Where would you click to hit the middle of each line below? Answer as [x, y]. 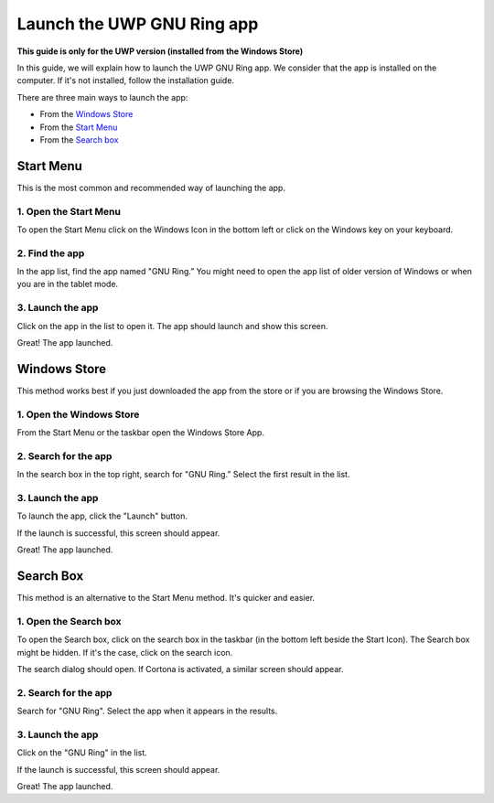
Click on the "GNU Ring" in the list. [82, 753]
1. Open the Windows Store [78, 414]
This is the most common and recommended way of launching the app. [151, 187]
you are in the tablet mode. [68, 284]
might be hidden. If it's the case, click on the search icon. [125, 652]
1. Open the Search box [70, 621]
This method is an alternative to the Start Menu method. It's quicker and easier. [166, 598]
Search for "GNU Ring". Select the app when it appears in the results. [147, 711]
